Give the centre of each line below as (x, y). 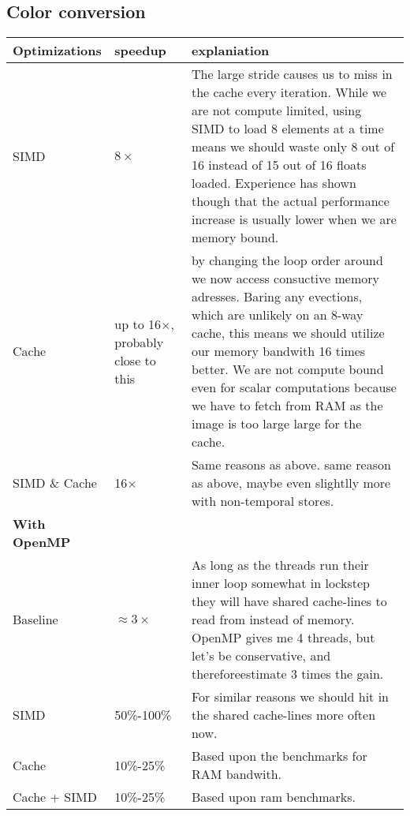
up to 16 (138, 324)
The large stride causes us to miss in (292, 74)
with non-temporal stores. (263, 501)
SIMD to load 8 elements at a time (287, 129)
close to (135, 360)
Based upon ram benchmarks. (274, 797)
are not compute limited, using (276, 110)
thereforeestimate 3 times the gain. (287, 674)
